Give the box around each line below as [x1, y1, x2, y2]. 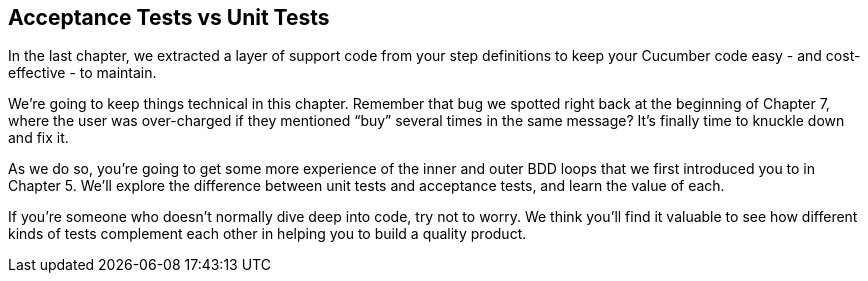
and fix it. [8, 129, 69, 147]
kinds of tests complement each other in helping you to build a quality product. [8, 225, 527, 243]
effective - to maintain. [8, 64, 157, 82]
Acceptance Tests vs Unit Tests [8, 5, 330, 30]
